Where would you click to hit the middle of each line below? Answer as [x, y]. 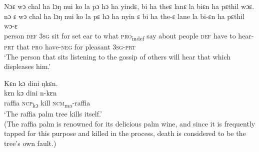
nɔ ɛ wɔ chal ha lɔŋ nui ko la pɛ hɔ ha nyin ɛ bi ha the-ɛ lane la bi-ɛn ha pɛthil [124, 16]
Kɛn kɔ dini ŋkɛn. [31, 83]
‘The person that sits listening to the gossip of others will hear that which [117, 56]
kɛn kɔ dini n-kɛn [30, 93]
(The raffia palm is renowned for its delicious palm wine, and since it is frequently [130, 123]
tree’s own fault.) [30, 143]
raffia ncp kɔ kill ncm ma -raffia [47, 103]
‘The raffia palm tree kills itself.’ [53, 113]
